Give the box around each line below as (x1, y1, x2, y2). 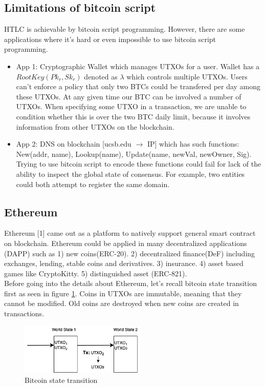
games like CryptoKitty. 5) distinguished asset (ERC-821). (4, 268, 187, 278)
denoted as (84, 71, 118, 82)
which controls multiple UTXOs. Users (126, 71, 248, 82)
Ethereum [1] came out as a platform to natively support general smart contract (4, 228, 256, 238)
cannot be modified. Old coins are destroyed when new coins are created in (4, 298, 239, 309)
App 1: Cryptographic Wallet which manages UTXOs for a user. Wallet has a (16, 60, 260, 71)
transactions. (4, 308, 44, 319)
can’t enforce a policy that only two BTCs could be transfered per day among (16, 81, 261, 92)
